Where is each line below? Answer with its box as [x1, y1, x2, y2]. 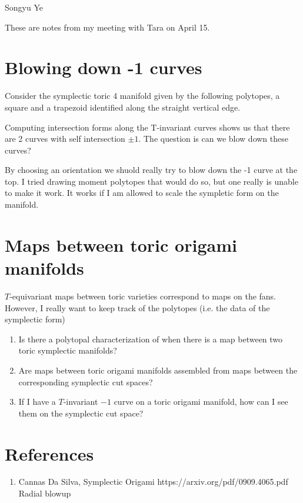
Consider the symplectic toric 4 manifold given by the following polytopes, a [5, 89, 280, 102]
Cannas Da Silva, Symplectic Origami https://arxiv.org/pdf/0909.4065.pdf [18, 475, 288, 488]
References [5, 441, 94, 465]
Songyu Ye [5, 1, 43, 13]
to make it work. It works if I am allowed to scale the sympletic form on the [5, 186, 279, 199]
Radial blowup [18, 487, 71, 499]
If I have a [18, 395, 56, 408]
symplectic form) [5, 313, 65, 325]
